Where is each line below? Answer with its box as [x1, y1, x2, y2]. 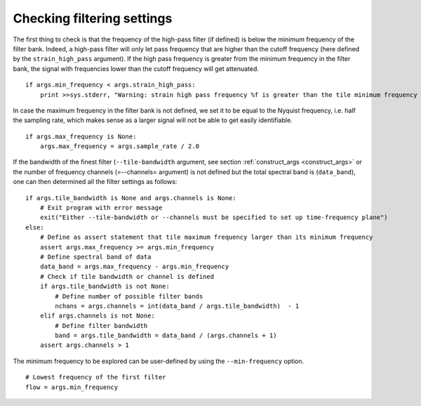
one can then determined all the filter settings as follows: [13, 178, 178, 186]
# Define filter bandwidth [55, 322, 148, 329]
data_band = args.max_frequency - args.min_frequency [39, 263, 229, 270]
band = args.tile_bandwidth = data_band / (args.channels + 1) [55, 332, 277, 340]
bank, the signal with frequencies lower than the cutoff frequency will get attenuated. [13, 64, 260, 73]
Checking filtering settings [13, 11, 173, 26]
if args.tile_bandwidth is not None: [39, 282, 170, 291]
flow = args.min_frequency [25, 383, 119, 391]
